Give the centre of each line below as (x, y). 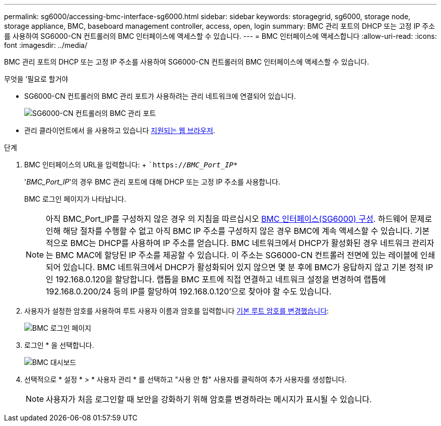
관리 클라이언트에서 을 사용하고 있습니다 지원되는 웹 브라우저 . (120, 130)
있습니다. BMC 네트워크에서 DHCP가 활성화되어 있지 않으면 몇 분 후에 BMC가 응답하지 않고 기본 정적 (243, 267)
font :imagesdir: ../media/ (46, 45)
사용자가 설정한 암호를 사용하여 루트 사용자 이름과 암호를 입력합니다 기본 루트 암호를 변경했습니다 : (177, 311)
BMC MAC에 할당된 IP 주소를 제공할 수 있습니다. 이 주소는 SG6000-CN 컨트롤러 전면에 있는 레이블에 (237, 255)
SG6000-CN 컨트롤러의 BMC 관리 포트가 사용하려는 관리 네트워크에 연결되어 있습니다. (160, 96)
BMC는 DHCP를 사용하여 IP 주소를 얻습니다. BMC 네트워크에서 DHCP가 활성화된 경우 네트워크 (240, 243)
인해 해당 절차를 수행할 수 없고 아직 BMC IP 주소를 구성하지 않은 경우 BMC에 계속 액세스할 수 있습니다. (229, 231)
